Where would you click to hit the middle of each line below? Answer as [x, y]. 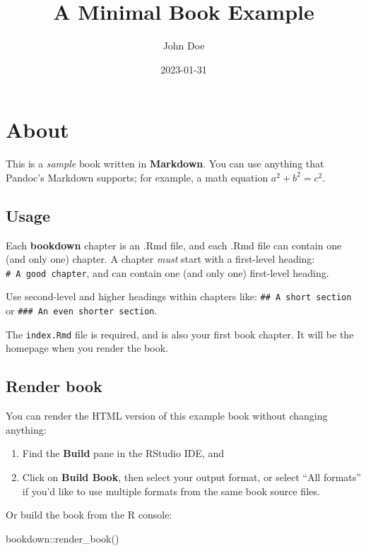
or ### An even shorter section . [82, 310]
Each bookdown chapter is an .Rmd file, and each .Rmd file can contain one [174, 245]
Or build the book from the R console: [89, 515]
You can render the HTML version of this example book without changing [167, 416]
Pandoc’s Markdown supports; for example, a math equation [137, 177]
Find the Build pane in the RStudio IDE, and [123, 453]
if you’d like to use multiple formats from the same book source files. [171, 491]
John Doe [184, 46]
